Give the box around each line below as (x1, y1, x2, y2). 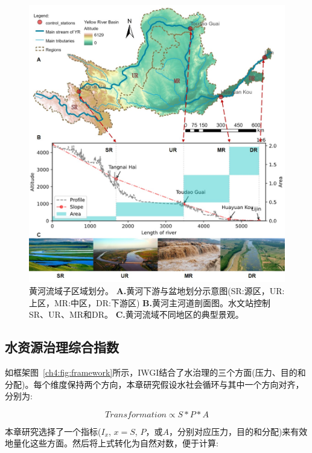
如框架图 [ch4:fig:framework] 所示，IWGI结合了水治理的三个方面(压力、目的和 (5, 366, 306, 379)
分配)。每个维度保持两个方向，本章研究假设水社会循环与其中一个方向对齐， (5, 377, 304, 390)
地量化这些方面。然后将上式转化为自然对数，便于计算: (5, 437, 218, 449)
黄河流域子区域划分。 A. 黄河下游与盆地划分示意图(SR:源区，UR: (29, 284, 285, 297)
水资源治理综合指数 (5, 338, 119, 356)
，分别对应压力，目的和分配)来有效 (168, 425, 308, 437)
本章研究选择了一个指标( (5, 425, 101, 437)
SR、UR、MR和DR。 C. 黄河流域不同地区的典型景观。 (29, 308, 244, 321)
